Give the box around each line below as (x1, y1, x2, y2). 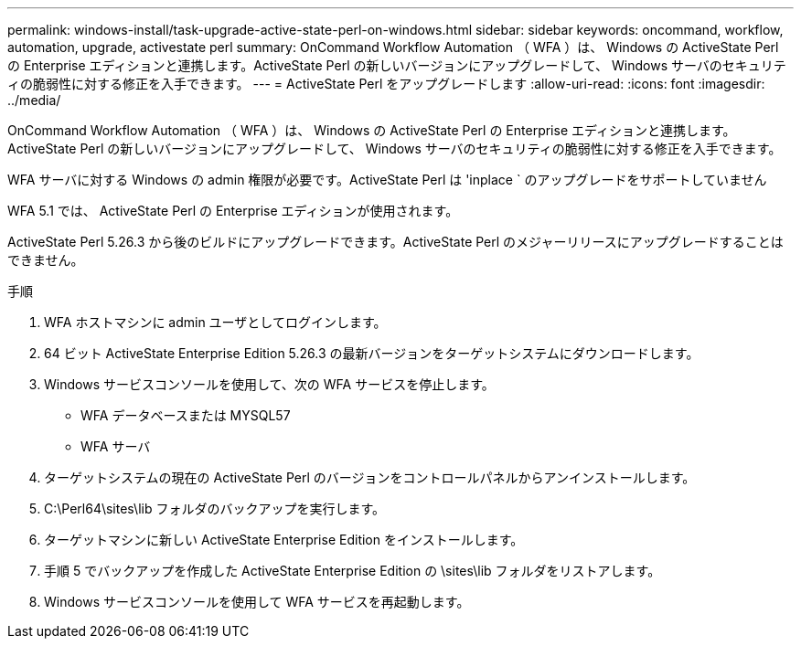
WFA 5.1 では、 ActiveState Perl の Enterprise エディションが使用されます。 (7, 203, 459, 218)
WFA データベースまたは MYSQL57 (80, 408, 291, 423)
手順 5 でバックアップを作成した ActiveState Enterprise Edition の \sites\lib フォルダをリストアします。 (44, 563, 661, 578)
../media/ (7, 92, 61, 108)
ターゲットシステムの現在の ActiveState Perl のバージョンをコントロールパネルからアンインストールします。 (44, 470, 696, 485)
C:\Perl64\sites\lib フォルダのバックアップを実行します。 (44, 501, 386, 516)
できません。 (7, 252, 84, 268)
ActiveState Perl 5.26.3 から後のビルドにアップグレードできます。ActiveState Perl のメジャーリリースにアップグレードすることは (7, 234, 784, 249)
